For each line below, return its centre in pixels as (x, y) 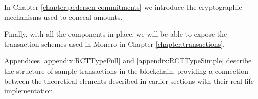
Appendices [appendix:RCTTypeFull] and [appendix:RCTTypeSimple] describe (128, 61)
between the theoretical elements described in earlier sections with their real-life (129, 80)
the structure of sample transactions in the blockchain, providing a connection (126, 70)
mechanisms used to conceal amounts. (63, 16)
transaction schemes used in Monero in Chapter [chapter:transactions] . (114, 43)
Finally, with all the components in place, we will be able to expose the (116, 34)
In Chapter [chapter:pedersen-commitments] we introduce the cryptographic (123, 7)
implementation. (30, 91)
